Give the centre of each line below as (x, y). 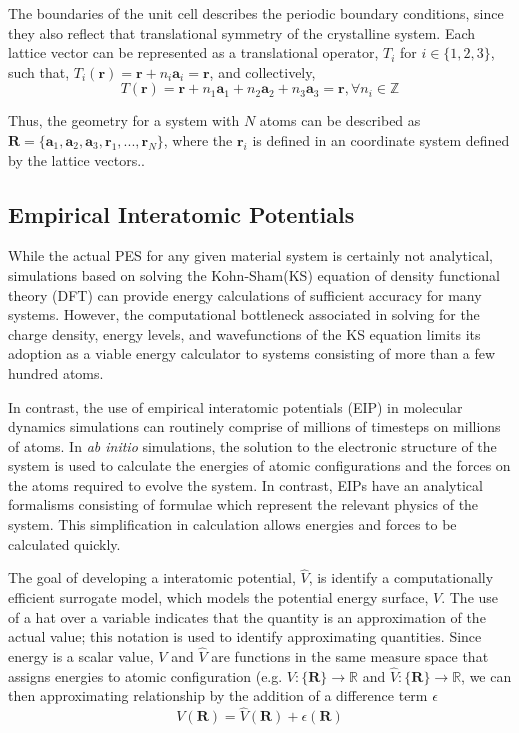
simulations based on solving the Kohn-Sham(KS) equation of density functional (254, 274)
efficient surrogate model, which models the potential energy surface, (218, 597)
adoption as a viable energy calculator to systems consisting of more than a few (252, 353)
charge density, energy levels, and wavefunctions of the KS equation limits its (244, 333)
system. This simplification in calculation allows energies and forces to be (232, 524)
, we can (486, 675)
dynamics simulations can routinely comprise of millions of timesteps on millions (254, 426)
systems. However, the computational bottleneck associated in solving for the (244, 314)
